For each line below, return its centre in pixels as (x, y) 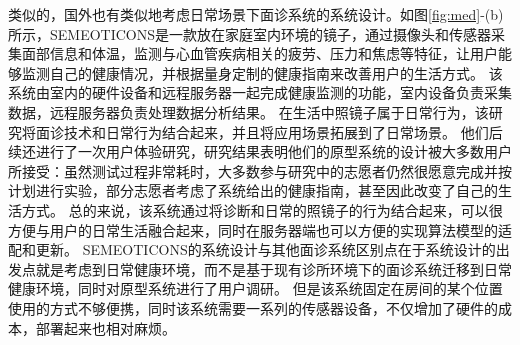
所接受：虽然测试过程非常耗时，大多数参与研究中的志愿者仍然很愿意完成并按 (260, 170)
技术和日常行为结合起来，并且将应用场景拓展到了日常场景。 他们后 (283, 131)
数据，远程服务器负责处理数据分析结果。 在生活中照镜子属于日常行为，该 (248, 111)
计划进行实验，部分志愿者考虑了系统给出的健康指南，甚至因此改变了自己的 (253, 190)
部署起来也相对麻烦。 (105, 327)
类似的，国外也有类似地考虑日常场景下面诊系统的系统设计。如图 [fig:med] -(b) (256, 14)
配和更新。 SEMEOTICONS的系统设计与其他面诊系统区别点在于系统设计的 (252, 249)
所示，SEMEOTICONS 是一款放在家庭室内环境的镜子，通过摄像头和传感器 (250, 33)
